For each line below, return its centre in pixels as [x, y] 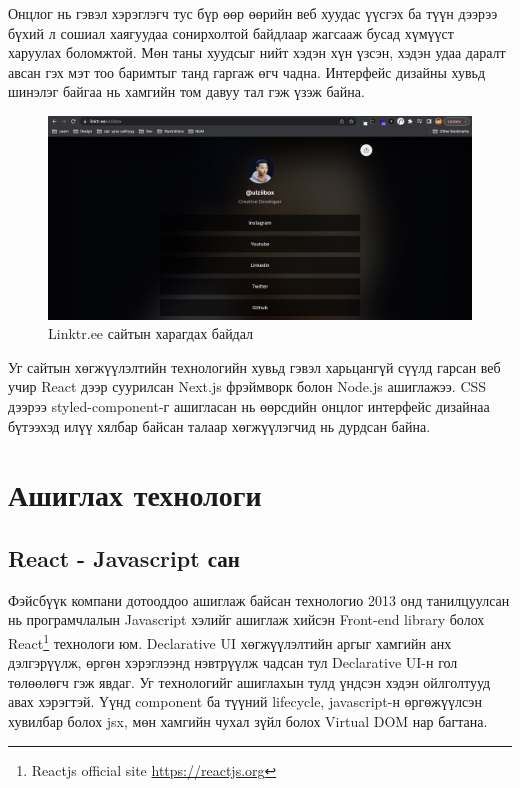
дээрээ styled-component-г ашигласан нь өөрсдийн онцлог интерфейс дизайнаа [249, 406]
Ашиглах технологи [135, 494]
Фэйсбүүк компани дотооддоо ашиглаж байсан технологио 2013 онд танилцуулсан [259, 599]
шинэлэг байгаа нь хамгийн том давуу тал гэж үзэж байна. [186, 91]
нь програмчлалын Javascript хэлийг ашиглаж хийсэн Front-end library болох [246, 619]
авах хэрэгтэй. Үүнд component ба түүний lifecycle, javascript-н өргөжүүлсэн [245, 701]
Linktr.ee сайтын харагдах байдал [151, 333]
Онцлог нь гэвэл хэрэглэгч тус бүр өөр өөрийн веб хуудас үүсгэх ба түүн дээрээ [253, 13]
